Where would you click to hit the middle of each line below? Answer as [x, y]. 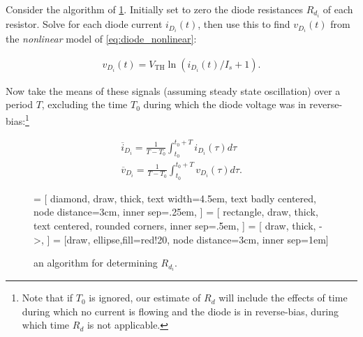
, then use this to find [244, 24]
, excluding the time [84, 104]
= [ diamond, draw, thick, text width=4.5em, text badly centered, [175, 198]
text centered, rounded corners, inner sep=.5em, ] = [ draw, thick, [175, 225]
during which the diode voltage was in [225, 104]
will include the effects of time [283, 298]
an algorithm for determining [96, 263]
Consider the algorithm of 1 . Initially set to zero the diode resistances [154, 9]
